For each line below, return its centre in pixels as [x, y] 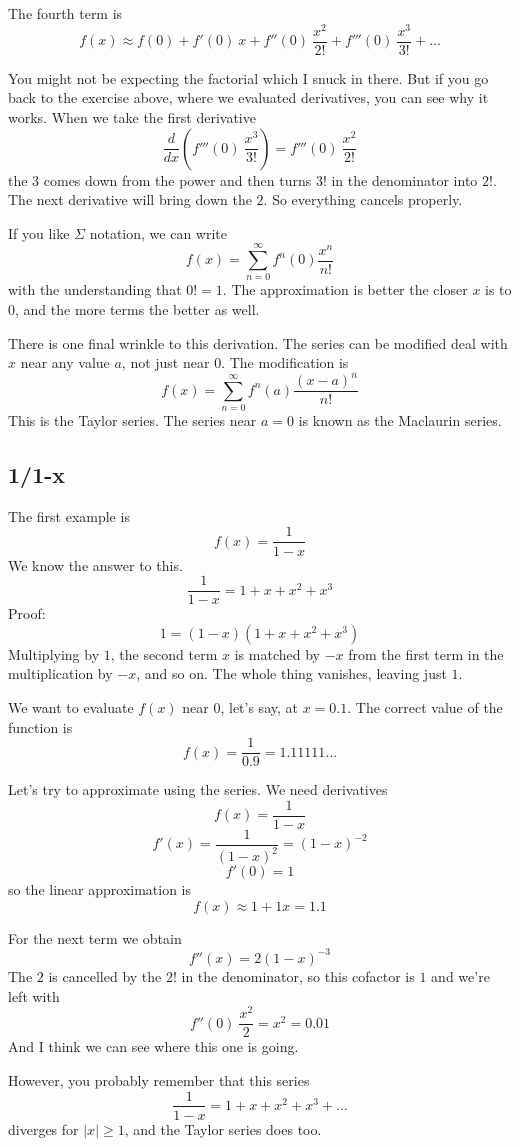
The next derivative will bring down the [130, 199]
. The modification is [285, 362]
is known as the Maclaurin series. [400, 420]
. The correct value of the [425, 706]
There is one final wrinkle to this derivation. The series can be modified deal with [258, 342]
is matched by [277, 653]
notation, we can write [158, 232]
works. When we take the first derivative [132, 116]
